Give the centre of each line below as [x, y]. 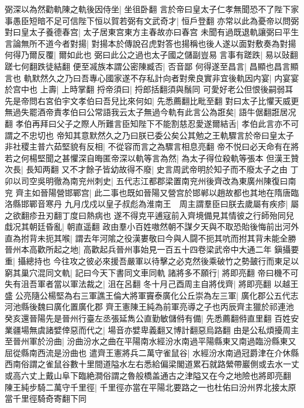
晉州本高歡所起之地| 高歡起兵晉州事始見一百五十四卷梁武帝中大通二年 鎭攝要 [152, 249]
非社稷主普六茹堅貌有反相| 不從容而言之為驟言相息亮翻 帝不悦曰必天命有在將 [152, 146]
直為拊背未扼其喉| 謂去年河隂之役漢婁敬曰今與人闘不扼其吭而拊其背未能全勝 [151, 238]
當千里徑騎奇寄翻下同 [46, 398]
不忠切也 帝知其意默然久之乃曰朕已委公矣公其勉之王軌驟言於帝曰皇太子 [157, 135]
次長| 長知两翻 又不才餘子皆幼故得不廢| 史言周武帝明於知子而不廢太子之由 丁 [152, 169]
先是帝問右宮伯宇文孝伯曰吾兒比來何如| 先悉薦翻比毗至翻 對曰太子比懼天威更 [152, 100]
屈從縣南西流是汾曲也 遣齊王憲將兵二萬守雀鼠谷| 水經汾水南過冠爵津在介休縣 [152, 352]
